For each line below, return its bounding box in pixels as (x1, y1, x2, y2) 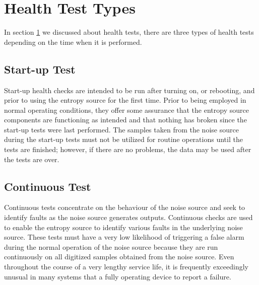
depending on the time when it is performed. (4, 36, 142, 47)
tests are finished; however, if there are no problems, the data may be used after (4, 144, 251, 155)
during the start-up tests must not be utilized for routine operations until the (4, 134, 243, 145)
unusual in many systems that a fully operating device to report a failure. (4, 271, 231, 281)
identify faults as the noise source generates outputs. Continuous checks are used (4, 212, 253, 223)
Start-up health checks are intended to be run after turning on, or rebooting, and (4, 85, 255, 95)
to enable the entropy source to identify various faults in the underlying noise (4, 222, 243, 232)
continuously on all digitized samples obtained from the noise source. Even (4, 251, 234, 262)
